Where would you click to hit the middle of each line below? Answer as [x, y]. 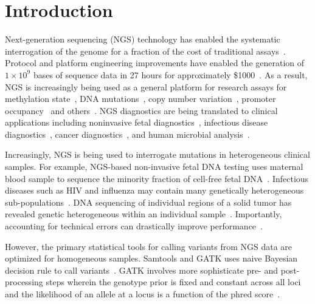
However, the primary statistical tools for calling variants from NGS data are [149, 246]
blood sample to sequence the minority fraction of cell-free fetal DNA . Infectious [157, 178]
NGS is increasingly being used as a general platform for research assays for [146, 86]
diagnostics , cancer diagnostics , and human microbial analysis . [127, 134]
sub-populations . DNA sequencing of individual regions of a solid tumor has [148, 202]
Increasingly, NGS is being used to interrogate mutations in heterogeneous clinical [157, 154]
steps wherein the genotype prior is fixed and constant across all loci [173, 282]
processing [24, 282]
